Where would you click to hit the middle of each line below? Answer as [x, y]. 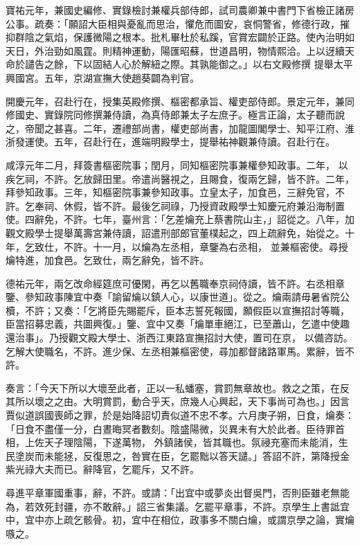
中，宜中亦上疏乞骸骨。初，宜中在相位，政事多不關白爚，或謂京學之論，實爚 [180, 520]
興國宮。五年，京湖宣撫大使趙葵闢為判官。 [102, 77]
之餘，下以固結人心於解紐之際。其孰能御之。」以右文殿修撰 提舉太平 [198, 64]
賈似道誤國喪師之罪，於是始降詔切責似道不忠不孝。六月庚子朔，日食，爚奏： [180, 415]
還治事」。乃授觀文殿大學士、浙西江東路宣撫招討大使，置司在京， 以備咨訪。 [179, 338]
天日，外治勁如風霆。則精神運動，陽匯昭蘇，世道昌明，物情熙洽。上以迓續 [175, 50]
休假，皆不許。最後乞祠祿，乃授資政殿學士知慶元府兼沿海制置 [204, 205]
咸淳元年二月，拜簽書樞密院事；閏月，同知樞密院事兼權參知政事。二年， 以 [177, 164]
